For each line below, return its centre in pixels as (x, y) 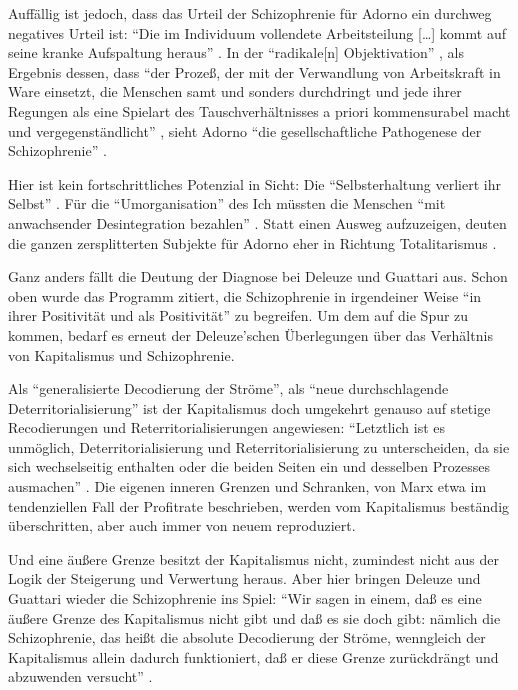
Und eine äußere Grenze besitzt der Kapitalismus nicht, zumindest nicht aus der (254, 558)
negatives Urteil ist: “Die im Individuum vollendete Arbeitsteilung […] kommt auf (257, 32)
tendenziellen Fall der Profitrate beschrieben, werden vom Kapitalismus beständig (259, 505)
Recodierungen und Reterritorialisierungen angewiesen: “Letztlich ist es (227, 427)
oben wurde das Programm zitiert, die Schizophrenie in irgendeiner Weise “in (245, 295)
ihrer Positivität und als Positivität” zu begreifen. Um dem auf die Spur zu (238, 315)
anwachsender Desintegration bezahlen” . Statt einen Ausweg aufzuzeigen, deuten (257, 222)
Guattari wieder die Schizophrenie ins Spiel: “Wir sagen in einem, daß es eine (245, 598)
